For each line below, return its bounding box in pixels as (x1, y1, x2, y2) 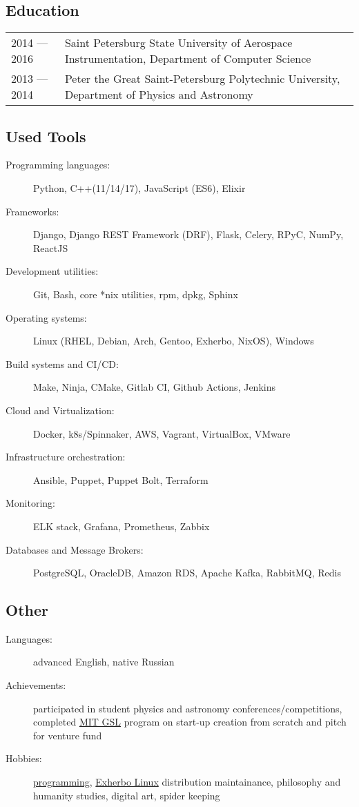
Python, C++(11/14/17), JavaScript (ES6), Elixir (33, 181, 246, 195)
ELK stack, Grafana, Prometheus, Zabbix (33, 518, 210, 533)
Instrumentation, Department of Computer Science (64, 50, 311, 67)
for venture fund (33, 728, 102, 742)
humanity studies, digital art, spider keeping (33, 788, 220, 802)
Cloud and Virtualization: (6, 402, 115, 417)
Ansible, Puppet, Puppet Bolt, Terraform (33, 472, 208, 487)
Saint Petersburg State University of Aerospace (64, 35, 293, 51)
